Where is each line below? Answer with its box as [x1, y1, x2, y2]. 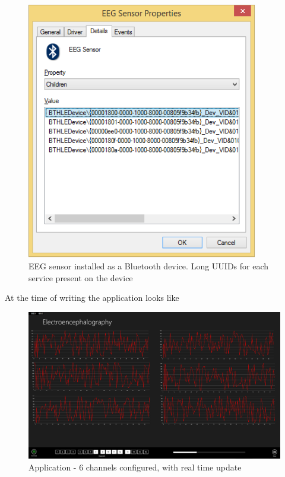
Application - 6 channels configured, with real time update [28, 460, 242, 473]
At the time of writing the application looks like [5, 291, 179, 304]
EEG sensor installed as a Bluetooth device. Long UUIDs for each [28, 260, 269, 272]
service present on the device [28, 271, 133, 284]
